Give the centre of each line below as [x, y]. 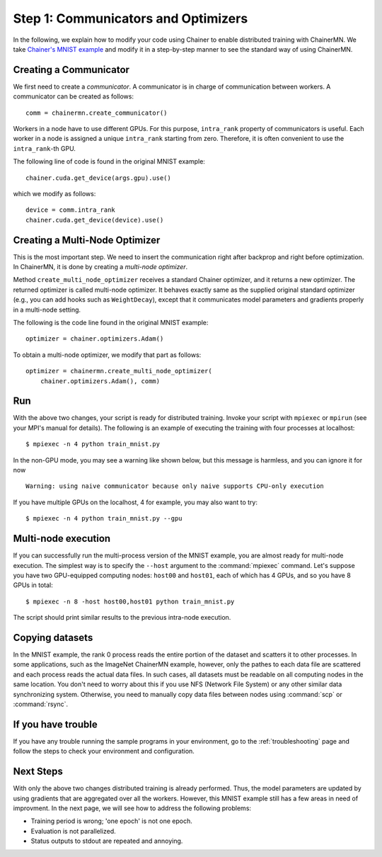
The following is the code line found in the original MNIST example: [111, 323]
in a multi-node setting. [47, 310]
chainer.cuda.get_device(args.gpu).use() [98, 178]
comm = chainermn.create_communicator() [97, 113]
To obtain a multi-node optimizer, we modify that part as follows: [107, 355]
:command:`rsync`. [41, 704]
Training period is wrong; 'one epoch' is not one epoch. [111, 821]
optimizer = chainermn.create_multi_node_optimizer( [119, 371]
